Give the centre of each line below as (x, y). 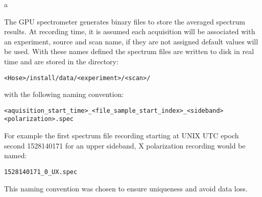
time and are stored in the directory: (61, 61)
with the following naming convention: (64, 94)
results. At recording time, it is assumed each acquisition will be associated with (130, 31)
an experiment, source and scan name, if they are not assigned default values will (131, 41)
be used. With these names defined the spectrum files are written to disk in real (129, 51)
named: (16, 155)
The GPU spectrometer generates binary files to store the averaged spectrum (125, 21)
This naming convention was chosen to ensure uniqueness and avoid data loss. (126, 188)
